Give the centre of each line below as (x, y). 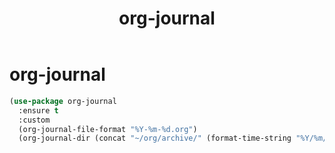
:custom (34, 120)
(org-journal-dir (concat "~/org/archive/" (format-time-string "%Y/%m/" (175, 138)
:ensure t (38, 110)
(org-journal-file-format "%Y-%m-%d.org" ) (108, 129)
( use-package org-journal (63, 101)
